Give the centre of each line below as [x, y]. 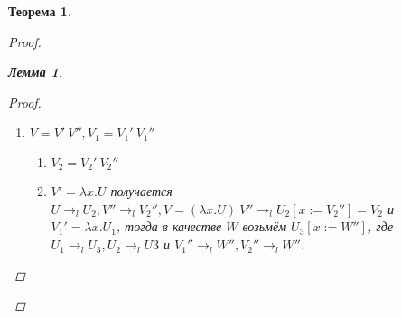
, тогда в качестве [169, 226]
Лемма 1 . [36, 72]
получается [141, 191]
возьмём [265, 226]
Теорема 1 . [40, 11]
